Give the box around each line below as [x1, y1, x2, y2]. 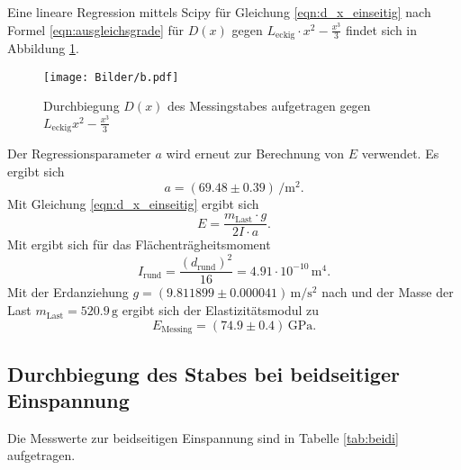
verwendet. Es [361, 144, 439, 163]
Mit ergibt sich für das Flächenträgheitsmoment [7, 235, 271, 254]
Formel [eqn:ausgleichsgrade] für [7, 20, 185, 39]
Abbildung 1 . [7, 39, 79, 58]
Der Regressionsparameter [7, 144, 151, 163]
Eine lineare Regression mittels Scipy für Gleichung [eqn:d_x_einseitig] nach [7, 3, 431, 21]
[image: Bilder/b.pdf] [43, 70, 179, 84]
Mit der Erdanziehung [7, 283, 129, 302]
